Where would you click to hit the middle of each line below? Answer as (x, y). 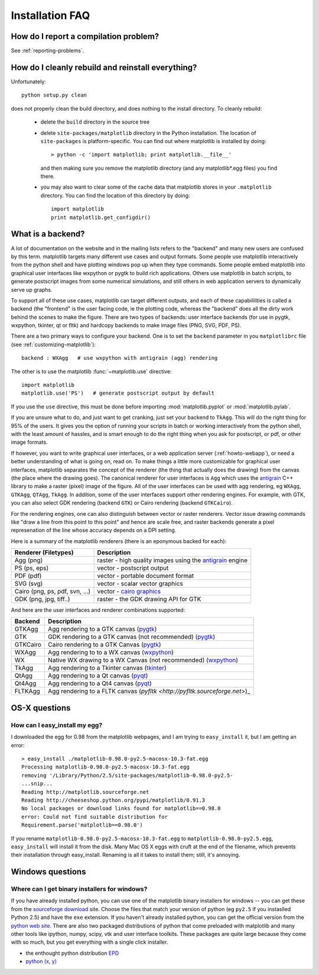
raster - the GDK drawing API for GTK (149, 599)
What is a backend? (48, 234)
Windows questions (48, 872)
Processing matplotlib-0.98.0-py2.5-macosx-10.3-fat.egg (106, 767)
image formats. (29, 442)
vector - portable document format (146, 576)
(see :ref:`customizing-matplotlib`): (53, 344)
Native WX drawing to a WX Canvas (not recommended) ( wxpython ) (143, 660)
